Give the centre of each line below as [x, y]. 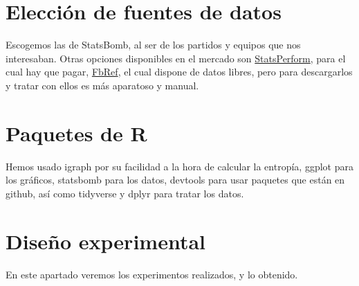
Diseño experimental [105, 241]
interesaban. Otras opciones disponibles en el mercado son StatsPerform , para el [176, 58]
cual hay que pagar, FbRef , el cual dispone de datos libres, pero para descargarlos [179, 72]
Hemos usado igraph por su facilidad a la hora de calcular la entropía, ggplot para [179, 166]
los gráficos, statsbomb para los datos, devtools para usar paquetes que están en [175, 180]
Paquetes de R [76, 133]
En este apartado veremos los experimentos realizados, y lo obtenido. [152, 274]
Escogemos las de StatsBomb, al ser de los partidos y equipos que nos [153, 45]
